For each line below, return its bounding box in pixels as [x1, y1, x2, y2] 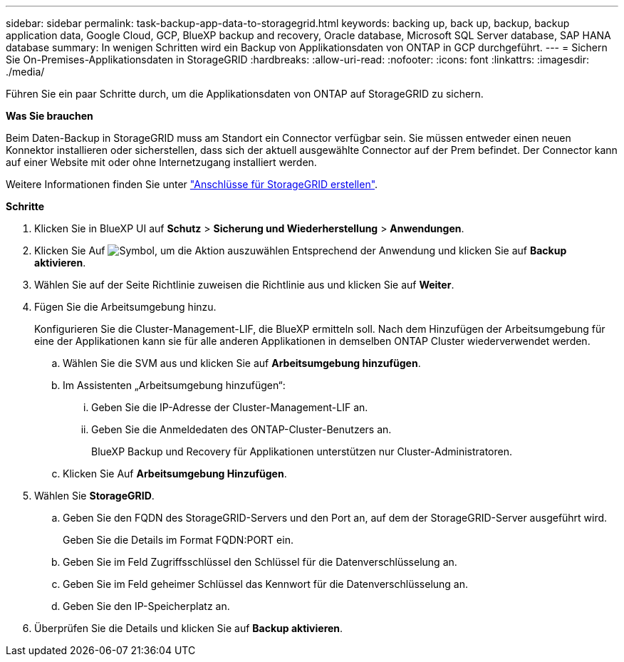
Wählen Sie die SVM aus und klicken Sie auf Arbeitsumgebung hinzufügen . [63, 357, 421, 369]
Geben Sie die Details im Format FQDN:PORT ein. [63, 534, 293, 546]
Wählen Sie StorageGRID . [34, 490, 155, 502]
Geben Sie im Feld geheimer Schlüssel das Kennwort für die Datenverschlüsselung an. [63, 578, 469, 590]
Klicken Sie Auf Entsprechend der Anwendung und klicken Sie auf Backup [34, 244, 567, 257]
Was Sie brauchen [6, 110, 93, 122]
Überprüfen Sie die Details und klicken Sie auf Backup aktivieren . [34, 622, 343, 634]
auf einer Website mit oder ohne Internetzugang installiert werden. [6, 156, 317, 168]
